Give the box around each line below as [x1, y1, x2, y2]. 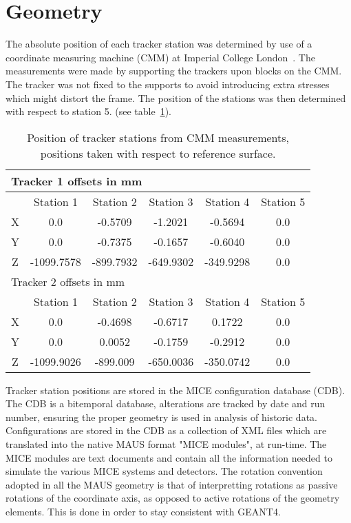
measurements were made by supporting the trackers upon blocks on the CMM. [6, 63, 342, 78]
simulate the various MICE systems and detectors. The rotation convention [6, 464, 323, 478]
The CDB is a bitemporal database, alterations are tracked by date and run [6, 396, 326, 411]
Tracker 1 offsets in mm [11, 172, 142, 189]
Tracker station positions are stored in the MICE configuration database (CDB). [6, 382, 345, 397]
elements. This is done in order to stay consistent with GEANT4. [6, 504, 281, 519]
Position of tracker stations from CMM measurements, [27, 129, 289, 145]
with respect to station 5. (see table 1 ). [6, 104, 171, 119]
